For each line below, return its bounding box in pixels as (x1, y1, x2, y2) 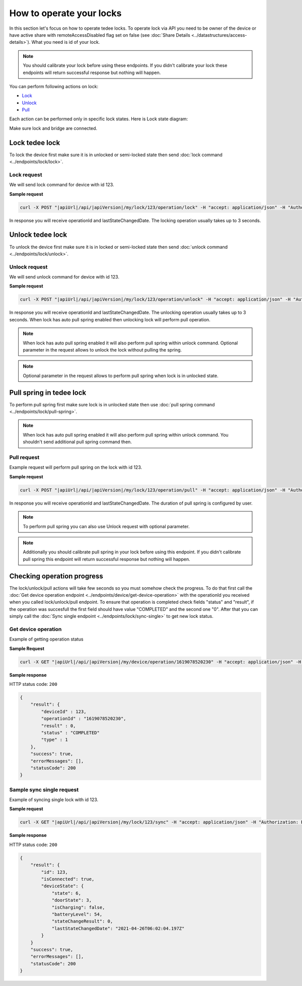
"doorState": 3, (51, 897, 92, 903)
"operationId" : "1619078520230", (41, 716, 126, 722)
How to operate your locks (9, 8, 122, 19)
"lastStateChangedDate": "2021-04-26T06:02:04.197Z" (51, 926, 185, 931)
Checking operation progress (9, 572, 103, 580)
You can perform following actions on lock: (9, 83, 98, 89)
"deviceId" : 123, (41, 709, 87, 715)
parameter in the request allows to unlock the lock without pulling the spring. (23, 347, 182, 353)
